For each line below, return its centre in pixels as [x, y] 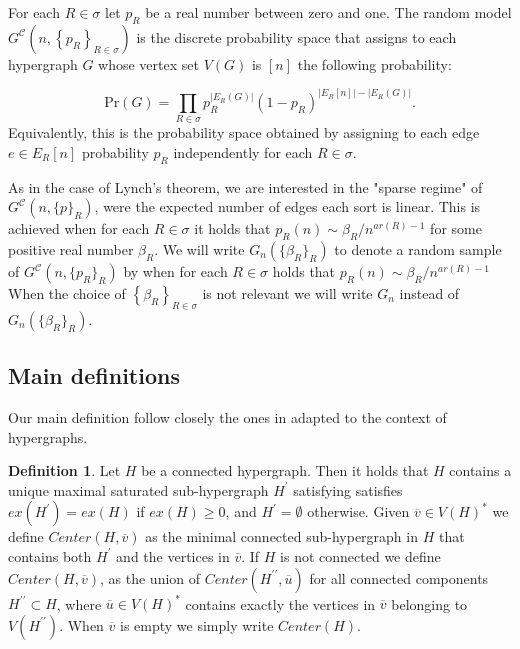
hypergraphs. [48, 436]
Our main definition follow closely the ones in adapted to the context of [227, 417]
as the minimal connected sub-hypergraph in [281, 536]
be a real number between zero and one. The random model [328, 12]
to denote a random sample [418, 249]
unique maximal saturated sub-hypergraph [138, 489]
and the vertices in [173, 555]
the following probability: [374, 63]
